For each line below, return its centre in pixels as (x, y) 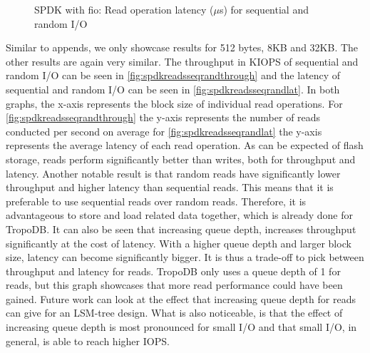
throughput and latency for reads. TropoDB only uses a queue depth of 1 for (173, 271)
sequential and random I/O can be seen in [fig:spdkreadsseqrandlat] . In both (173, 89)
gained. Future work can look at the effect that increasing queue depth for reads (181, 298)
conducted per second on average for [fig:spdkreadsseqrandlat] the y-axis (164, 131)
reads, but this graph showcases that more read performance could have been (174, 285)
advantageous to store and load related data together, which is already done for (179, 215)
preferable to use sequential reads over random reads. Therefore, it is (156, 201)
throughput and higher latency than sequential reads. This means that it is (170, 187)
